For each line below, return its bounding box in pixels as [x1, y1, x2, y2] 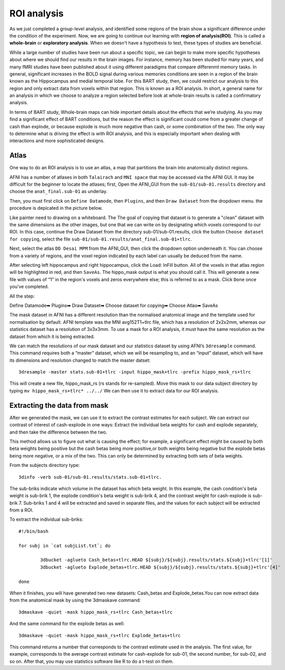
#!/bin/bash [18, 528, 49, 534]
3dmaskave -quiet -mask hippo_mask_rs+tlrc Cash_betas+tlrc [18, 609, 173, 615]
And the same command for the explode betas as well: [9, 621, 125, 627]
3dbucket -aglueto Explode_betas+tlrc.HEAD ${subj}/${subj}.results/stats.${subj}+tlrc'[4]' [40, 564, 281, 570]
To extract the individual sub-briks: [9, 516, 84, 523]
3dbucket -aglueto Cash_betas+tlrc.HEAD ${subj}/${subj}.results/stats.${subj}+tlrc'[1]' [40, 557, 273, 563]
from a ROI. [9, 507, 34, 513]
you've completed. [9, 284, 49, 290]
